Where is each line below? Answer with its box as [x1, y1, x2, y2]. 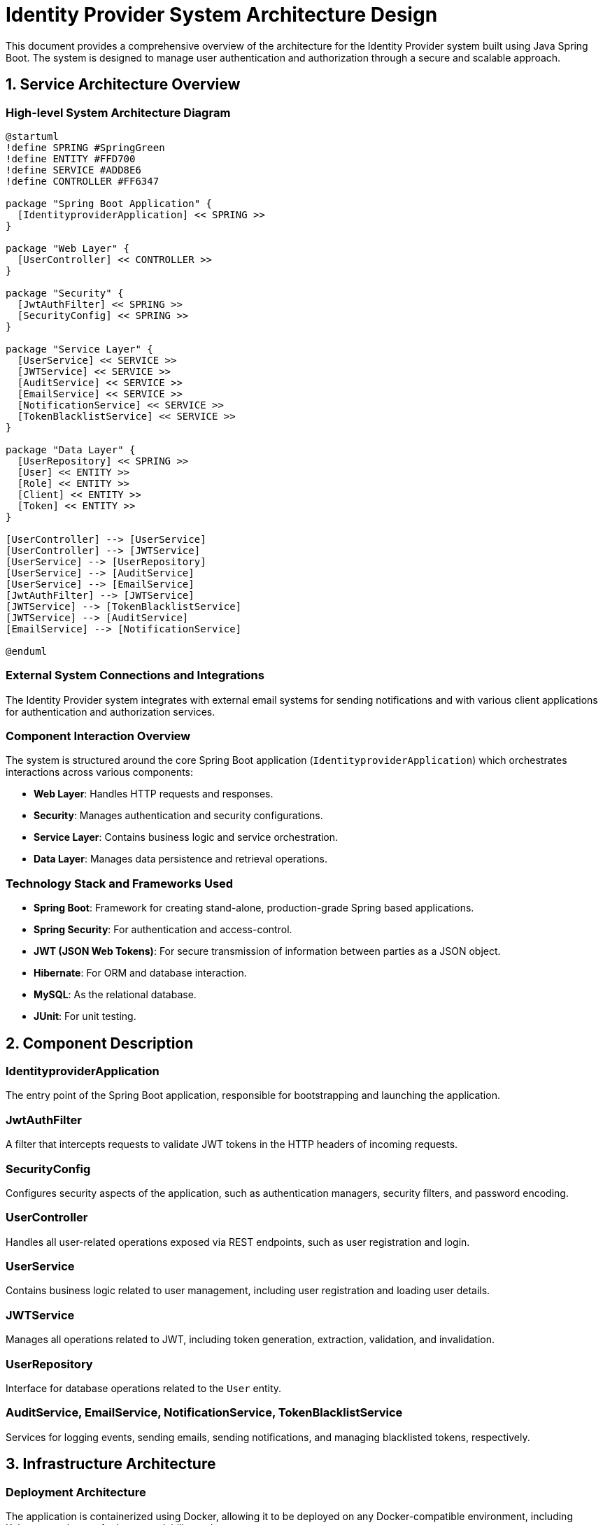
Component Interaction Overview [6, 729, 191, 744]
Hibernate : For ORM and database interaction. [34, 967, 247, 979]
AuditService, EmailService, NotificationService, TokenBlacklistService [6, 1405, 403, 1420]
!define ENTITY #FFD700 [6, 152, 136, 164]
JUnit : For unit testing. [34, 1010, 136, 1023]
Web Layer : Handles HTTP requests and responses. [34, 788, 274, 800]
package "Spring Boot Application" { [6, 197, 213, 209]
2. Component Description [6, 1034, 194, 1052]
